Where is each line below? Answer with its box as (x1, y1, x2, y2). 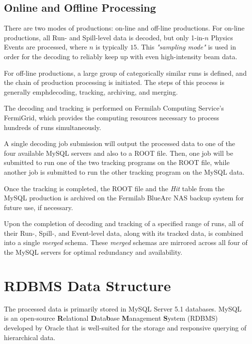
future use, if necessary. (4, 202, 73, 212)
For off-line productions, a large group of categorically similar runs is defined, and (4, 67, 247, 78)
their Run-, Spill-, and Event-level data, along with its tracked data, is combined (4, 228, 243, 238)
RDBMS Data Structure (4, 275, 171, 295)
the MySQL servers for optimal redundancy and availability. (4, 247, 183, 257)
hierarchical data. (4, 332, 56, 342)
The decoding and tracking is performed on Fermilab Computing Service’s (4, 103, 224, 113)
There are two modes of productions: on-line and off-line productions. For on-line (4, 23, 245, 33)
